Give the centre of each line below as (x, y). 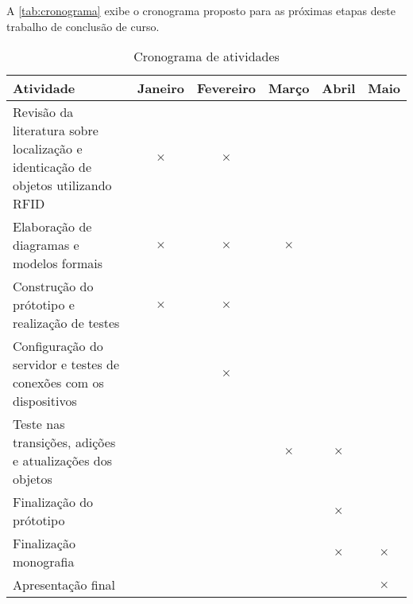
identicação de (52, 167)
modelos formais (58, 263)
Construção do (53, 286)
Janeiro (160, 88)
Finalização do (53, 502)
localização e (48, 149)
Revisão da (43, 112)
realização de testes (66, 323)
